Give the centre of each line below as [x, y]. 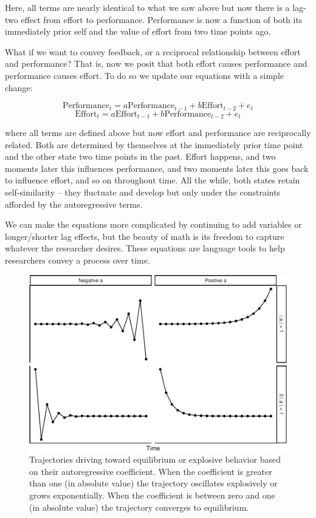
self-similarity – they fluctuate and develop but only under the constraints [143, 192]
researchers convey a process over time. [77, 260]
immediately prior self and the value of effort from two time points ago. [138, 31]
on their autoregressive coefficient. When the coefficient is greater [151, 471]
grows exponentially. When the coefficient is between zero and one [152, 495]
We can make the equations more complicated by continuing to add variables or [153, 224]
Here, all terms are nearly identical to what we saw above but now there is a [147, 7]
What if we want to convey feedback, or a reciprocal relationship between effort [153, 51]
